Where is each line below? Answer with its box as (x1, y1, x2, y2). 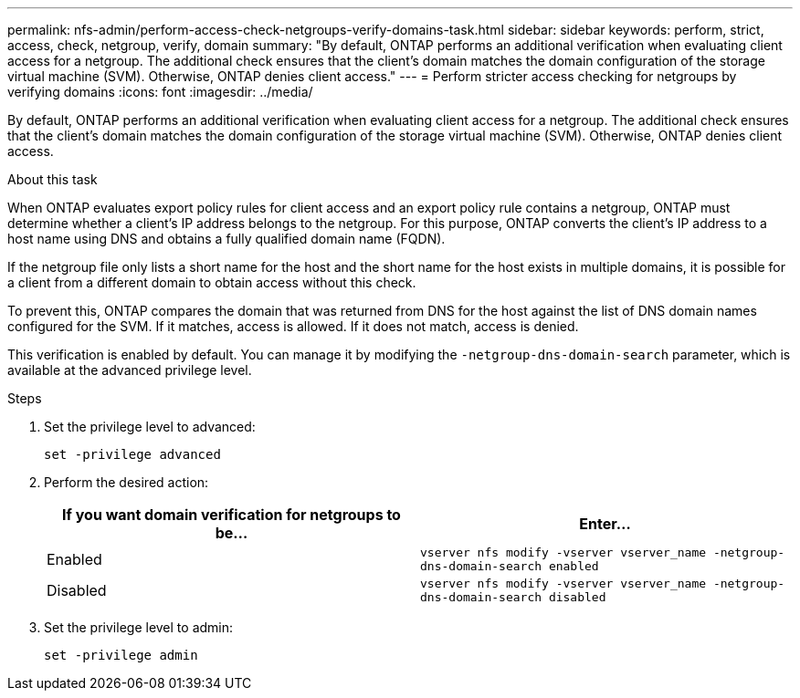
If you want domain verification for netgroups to (62, 505, 401, 524)
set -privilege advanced (44, 447, 221, 462)
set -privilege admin (44, 648, 198, 662)
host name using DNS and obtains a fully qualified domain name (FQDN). (7, 231, 446, 246)
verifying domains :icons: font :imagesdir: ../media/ (7, 84, 313, 99)
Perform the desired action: (44, 474, 209, 490)
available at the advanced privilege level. (7, 362, 252, 378)
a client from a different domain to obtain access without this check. (7, 275, 416, 290)
